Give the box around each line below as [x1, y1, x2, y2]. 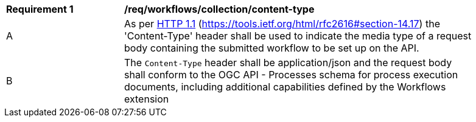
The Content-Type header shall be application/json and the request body [124, 56, 452, 69]
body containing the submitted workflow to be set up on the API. [124, 42, 419, 54]
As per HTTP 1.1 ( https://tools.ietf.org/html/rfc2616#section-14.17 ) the [124, 18, 440, 30]
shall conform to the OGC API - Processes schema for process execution [124, 69, 458, 81]
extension [124, 93, 169, 105]
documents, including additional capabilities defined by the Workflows [124, 81, 446, 93]
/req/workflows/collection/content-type [124, 3, 315, 15]
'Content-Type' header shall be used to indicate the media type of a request [124, 30, 472, 42]
